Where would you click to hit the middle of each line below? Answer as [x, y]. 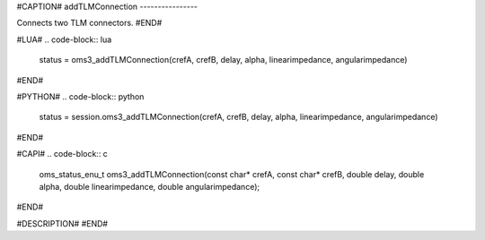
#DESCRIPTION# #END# [62, 223]
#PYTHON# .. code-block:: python [80, 96]
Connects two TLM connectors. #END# [89, 23]
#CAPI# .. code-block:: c [62, 154]
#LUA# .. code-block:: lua [64, 39]
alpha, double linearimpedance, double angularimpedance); [150, 186]
